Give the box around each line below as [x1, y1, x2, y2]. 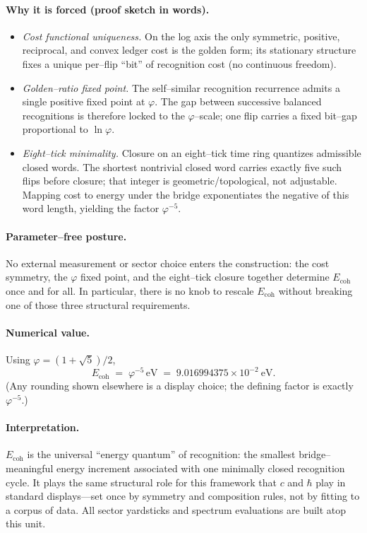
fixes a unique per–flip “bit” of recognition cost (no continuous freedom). [22, 56, 337, 71]
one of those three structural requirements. [6, 297, 191, 312]
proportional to [22, 122, 88, 136]
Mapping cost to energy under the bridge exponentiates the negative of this [22, 187, 349, 201]
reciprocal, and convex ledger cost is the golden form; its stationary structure [22, 42, 356, 57]
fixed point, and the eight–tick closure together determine [80, 269, 330, 284]
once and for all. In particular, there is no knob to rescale [6, 283, 254, 298]
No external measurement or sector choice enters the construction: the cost [6, 255, 330, 270]
